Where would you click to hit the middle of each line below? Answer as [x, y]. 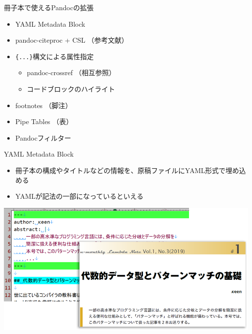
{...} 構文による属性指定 [55, 56]
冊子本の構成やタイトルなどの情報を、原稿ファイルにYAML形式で [120, 170]
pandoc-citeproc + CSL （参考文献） [72, 40]
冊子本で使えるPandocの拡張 [49, 7]
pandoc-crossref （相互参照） [71, 72]
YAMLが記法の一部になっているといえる [79, 196]
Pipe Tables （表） [44, 121]
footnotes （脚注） [44, 105]
